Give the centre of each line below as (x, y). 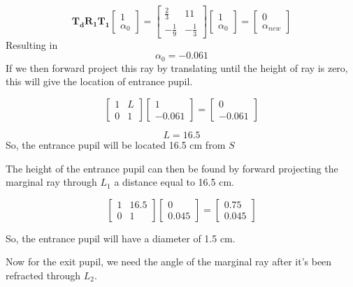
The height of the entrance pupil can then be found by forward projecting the (172, 168)
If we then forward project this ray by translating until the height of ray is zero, (177, 67)
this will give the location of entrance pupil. (99, 81)
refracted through (43, 275)
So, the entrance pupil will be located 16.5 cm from (116, 144)
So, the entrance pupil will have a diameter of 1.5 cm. (121, 238)
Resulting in (32, 44)
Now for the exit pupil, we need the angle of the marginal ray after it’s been (169, 262)
